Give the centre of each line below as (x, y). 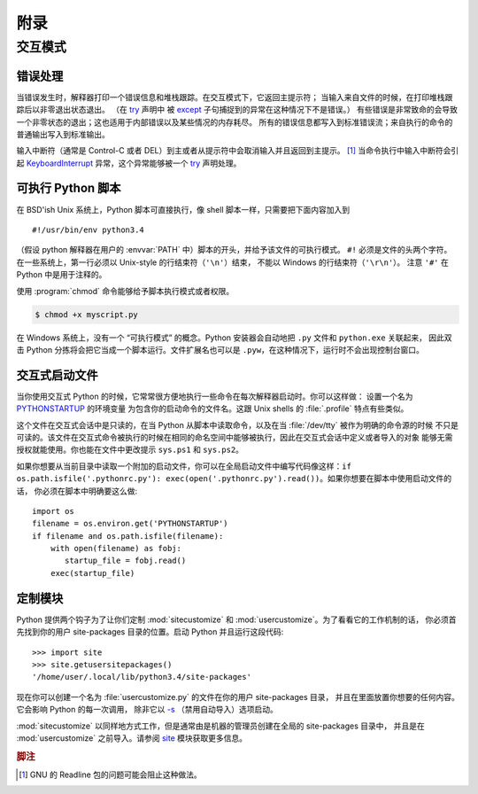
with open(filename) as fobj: (116, 549)
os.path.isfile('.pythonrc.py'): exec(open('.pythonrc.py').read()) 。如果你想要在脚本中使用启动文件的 (234, 479)
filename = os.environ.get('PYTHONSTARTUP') (131, 524)
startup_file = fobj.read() (126, 561)
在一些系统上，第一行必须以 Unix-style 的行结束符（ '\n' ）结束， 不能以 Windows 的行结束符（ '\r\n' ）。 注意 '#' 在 (232, 262)
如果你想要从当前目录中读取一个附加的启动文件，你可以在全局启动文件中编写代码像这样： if (184, 466)
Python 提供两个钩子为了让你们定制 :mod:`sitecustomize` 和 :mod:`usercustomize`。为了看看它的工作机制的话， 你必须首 (236, 619)
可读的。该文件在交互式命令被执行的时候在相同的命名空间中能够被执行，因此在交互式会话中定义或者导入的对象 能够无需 (235, 437)
